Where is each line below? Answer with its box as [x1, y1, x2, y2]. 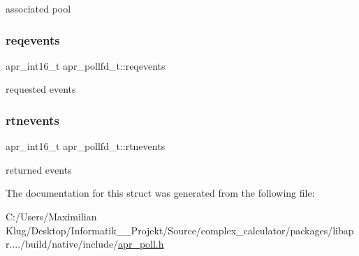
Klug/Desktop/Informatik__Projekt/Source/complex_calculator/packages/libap [6, 223, 354, 237]
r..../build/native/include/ [6, 236, 119, 251]
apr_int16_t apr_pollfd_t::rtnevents [6, 139, 166, 153]
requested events [6, 82, 76, 96]
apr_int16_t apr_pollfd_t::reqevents [6, 58, 166, 73]
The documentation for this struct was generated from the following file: [6, 186, 315, 200]
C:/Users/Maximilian [6, 209, 97, 223]
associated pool [6, 1, 71, 15]
